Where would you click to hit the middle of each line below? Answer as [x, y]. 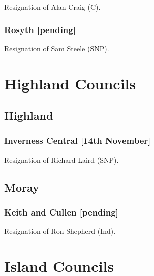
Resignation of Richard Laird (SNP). [61, 159]
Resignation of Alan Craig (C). [52, 7]
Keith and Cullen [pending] [61, 212]
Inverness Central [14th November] [78, 141]
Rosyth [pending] [40, 29]
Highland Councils [70, 83]
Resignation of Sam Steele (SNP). [57, 48]
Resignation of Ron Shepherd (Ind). [60, 231]
